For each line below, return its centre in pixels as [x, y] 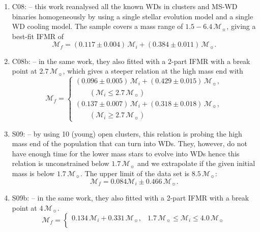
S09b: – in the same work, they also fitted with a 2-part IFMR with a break [131, 197]
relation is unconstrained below [61, 163]
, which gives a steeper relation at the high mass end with [153, 71]
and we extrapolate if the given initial [196, 163]
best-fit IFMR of [38, 36]
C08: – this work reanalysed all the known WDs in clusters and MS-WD [125, 6]
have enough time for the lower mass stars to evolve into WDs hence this [126, 153]
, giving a [241, 26]
